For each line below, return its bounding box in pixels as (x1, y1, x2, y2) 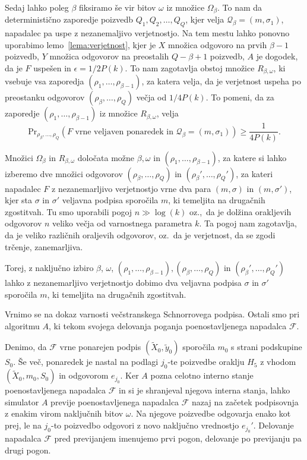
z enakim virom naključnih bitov (5, 407, 124, 420)
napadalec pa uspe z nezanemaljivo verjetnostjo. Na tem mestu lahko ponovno (5, 27, 290, 39)
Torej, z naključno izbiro (5, 261, 94, 274)
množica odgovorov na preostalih (49, 50, 169, 62)
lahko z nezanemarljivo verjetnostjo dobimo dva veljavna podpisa (5, 276, 242, 289)
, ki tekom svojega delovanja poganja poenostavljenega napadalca (48, 319, 287, 332)
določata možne (77, 151, 135, 163)
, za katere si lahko (217, 151, 287, 163)
